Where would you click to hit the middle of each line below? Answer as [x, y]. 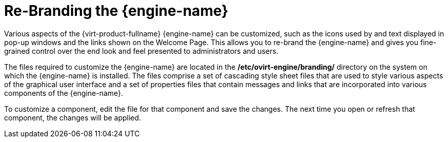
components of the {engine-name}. [64, 93]
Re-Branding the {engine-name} [116, 11]
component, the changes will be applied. [73, 117]
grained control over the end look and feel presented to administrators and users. [141, 51]
